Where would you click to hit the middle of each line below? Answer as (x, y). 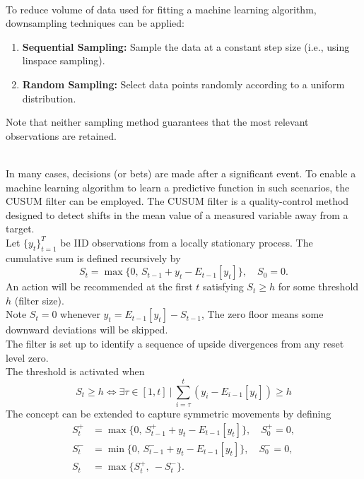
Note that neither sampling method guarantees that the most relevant (157, 122)
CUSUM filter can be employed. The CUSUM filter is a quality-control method (177, 201)
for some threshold (318, 286)
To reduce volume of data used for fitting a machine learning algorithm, (161, 9)
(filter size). (39, 300)
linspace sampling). (64, 60)
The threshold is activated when (75, 371)
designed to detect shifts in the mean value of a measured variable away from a (177, 214)
